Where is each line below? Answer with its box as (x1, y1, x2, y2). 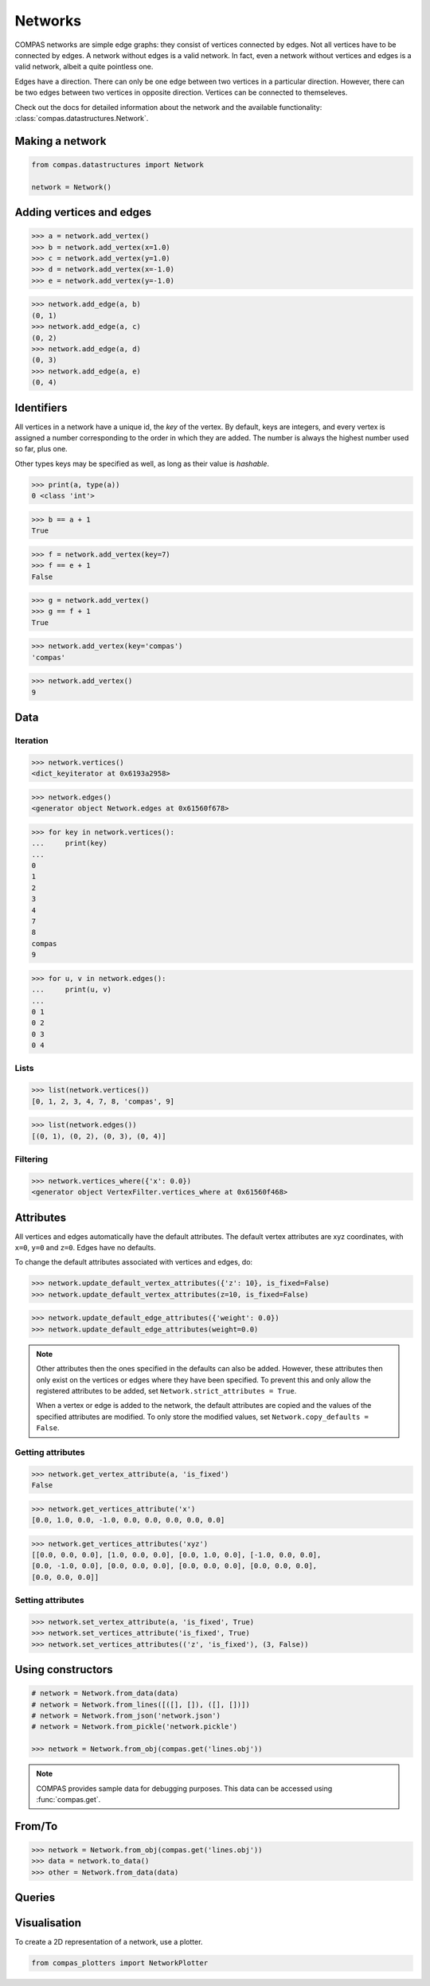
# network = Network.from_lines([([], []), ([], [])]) (31, 1700, 250, 1709)
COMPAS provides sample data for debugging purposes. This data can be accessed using (36, 1784, 333, 1793)
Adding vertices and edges (14, 205, 152, 219)
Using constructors (14, 1663, 113, 1676)
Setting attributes (14, 1595, 84, 1606)
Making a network (14, 134, 107, 147)
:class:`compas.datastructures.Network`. (14, 113, 149, 123)
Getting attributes (14, 1446, 85, 1457)
